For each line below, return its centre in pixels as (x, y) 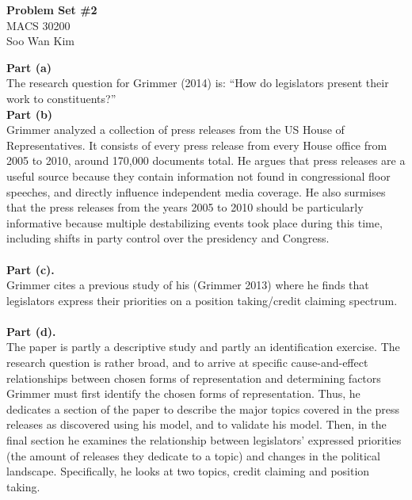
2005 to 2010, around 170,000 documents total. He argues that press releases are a (206, 160)
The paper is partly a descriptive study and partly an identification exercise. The (203, 347)
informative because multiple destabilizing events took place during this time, (195, 222)
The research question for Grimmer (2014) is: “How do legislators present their (198, 83)
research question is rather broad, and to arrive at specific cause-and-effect (187, 363)
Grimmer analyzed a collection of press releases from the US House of (175, 130)
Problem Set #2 (52, 10)
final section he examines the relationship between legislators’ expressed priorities (204, 440)
